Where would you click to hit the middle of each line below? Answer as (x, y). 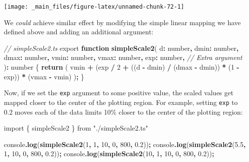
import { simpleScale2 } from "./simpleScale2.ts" (76, 128)
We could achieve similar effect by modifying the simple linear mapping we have (123, 22)
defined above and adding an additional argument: (79, 32)
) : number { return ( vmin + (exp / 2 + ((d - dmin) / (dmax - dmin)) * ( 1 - (122, 67)
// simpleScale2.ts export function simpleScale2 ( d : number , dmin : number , (121, 48)
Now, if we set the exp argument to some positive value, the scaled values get (119, 93)
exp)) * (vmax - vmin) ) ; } (44, 76)
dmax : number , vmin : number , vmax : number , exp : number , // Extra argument (123, 57)
